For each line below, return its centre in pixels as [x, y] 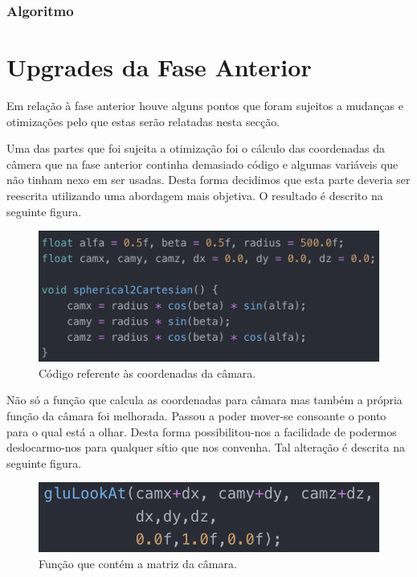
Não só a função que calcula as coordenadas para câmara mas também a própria [204, 400]
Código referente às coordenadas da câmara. [147, 372]
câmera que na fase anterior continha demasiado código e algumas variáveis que [202, 164]
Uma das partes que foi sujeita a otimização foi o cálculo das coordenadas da [196, 148]
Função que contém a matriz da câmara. [138, 563]
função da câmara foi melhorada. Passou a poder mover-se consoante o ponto [196, 415]
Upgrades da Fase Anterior [159, 67]
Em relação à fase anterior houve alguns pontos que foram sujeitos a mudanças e [205, 105]
